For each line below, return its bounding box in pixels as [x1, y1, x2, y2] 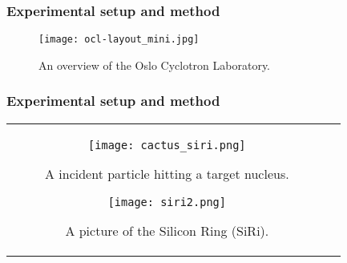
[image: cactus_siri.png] [88, 138, 246, 152]
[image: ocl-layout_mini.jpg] [38, 34, 200, 46]
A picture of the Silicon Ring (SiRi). [65, 221, 269, 240]
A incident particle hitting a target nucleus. [45, 164, 289, 183]
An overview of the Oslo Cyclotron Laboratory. [38, 56, 271, 73]
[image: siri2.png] [107, 195, 226, 208]
